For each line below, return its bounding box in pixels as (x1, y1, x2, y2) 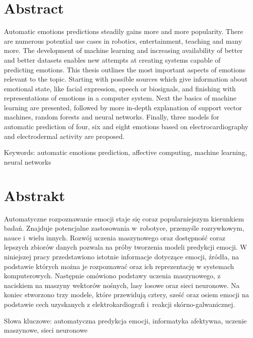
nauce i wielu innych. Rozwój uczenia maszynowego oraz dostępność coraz (4, 232, 226, 242)
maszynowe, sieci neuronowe (4, 325, 88, 335)
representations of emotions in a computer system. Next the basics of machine (4, 93, 236, 103)
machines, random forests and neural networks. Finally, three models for (4, 112, 219, 122)
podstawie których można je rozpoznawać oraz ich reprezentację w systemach (4, 261, 234, 271)
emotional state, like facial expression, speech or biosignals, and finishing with (4, 83, 236, 93)
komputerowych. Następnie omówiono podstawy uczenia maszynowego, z (4, 270, 221, 281)
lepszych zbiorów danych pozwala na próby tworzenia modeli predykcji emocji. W (4, 242, 247, 252)
